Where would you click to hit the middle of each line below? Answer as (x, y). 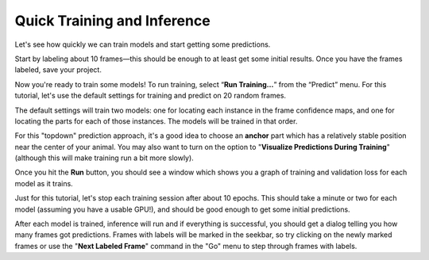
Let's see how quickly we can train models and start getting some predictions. (143, 44)
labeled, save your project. (58, 70)
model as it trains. (44, 183)
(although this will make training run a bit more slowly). (104, 158)
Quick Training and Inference (112, 21)
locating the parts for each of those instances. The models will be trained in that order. (156, 121)
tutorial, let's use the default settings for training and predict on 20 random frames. (150, 96)
